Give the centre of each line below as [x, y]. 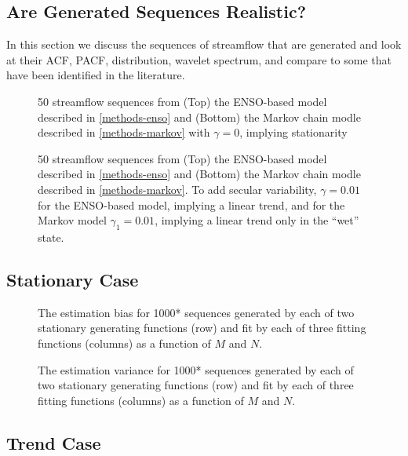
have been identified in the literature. [96, 75]
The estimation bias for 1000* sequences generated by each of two [196, 312]
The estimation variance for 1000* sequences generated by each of [196, 369]
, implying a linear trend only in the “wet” [257, 220]
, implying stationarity [293, 132]
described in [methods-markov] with [124, 132]
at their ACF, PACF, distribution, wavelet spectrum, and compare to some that [199, 59]
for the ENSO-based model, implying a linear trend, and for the [191, 204]
